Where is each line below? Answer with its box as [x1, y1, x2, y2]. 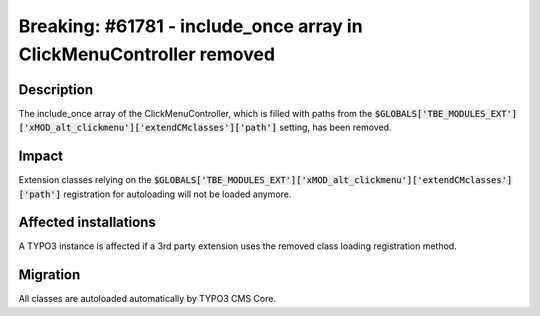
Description [18, 81, 94, 98]
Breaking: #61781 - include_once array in [18, 15, 364, 37]
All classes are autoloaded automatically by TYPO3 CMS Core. [18, 293, 277, 305]
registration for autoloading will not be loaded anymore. [63, 188, 292, 200]
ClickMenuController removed [18, 43, 275, 65]
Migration [18, 266, 81, 284]
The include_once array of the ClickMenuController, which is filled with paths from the [18, 107, 373, 119]
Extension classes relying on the [18, 174, 152, 186]
